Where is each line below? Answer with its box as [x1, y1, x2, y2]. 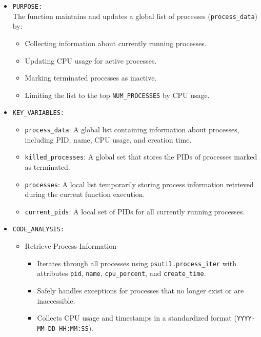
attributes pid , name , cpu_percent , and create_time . [37, 268, 206, 279]
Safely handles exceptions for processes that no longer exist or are [37, 285, 244, 295]
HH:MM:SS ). [59, 322, 93, 333]
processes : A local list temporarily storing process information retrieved [25, 179, 254, 189]
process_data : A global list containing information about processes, [25, 124, 239, 134]
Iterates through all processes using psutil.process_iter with [37, 257, 236, 268]
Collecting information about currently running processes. [25, 37, 207, 48]
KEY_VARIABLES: [12, 109, 65, 117]
